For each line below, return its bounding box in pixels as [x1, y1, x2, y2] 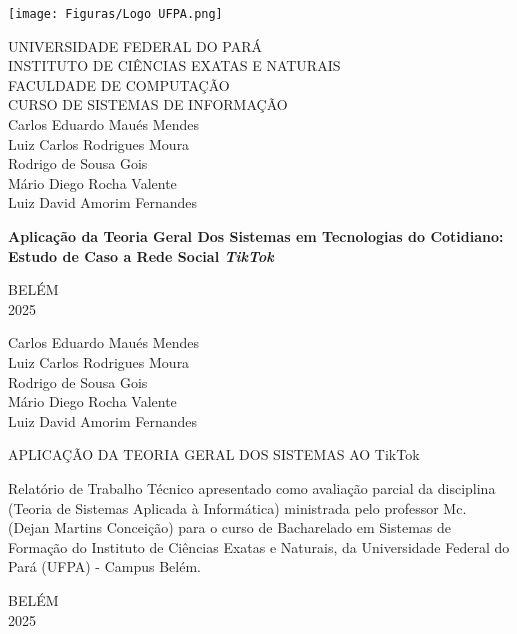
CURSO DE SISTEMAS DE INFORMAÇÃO [8, 94, 288, 115]
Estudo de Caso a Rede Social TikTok [8, 245, 274, 266]
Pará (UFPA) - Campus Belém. [8, 556, 201, 577]
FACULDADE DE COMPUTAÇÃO [8, 74, 230, 95]
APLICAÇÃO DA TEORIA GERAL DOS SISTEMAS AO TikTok [8, 444, 420, 465]
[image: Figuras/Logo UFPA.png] [8, 7, 223, 21]
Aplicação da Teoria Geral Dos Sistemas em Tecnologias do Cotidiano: [8, 226, 504, 246]
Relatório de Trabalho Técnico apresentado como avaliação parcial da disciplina [8, 477, 496, 498]
